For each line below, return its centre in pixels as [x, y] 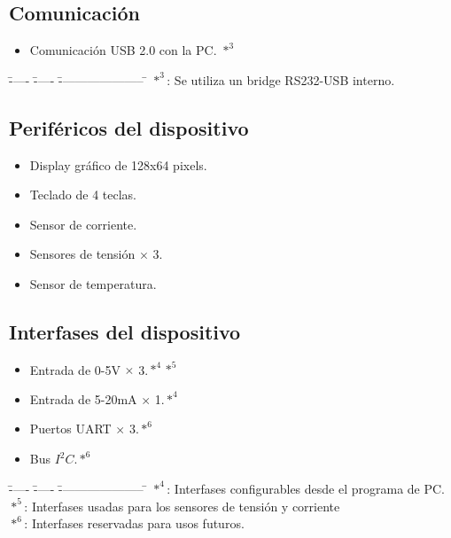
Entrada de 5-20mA [83, 398]
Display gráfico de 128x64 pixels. [118, 164]
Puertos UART [70, 429]
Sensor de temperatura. [93, 283]
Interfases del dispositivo [125, 331]
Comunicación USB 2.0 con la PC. [123, 50]
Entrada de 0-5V [75, 369]
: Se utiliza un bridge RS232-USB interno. [281, 79]
